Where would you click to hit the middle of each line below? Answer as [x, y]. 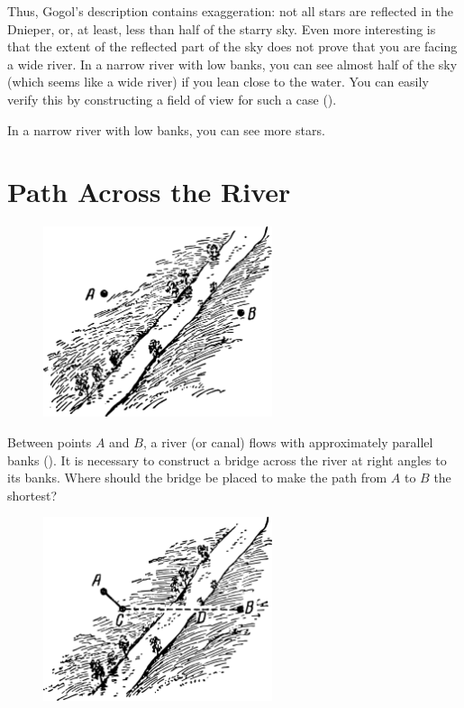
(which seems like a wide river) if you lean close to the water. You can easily [218, 82]
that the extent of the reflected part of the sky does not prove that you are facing [232, 46]
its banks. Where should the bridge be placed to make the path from [197, 478]
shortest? [32, 495]
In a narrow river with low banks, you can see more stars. [166, 129]
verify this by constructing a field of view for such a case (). [172, 99]
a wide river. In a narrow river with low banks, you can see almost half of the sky [232, 64]
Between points [50, 442]
